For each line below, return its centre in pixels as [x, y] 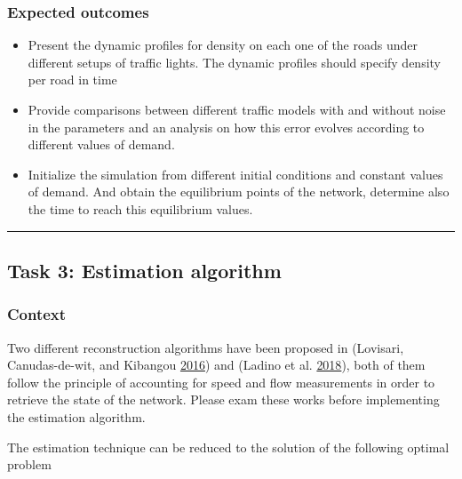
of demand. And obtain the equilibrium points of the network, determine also [239, 192]
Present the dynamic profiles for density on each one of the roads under [223, 45]
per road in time [72, 80]
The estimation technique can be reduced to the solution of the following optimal [228, 447]
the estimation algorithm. [76, 416]
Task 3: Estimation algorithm [144, 270]
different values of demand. [101, 144]
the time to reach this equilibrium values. [140, 208]
